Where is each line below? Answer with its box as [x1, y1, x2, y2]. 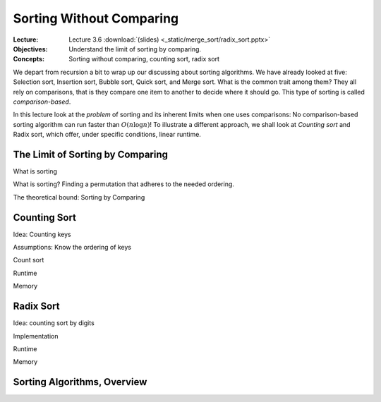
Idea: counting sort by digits [13, 319, 95, 327]
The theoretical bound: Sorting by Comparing [13, 193, 145, 201]
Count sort [13, 256, 44, 264]
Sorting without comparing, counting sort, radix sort [68, 55, 220, 63]
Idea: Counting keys [13, 230, 71, 238]
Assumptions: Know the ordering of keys [13, 243, 132, 252]
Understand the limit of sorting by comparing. [68, 44, 201, 53]
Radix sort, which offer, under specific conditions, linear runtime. [13, 130, 201, 139]
